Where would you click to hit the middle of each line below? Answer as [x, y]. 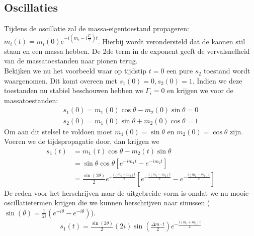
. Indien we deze [217, 80]
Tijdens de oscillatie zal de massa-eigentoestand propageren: [97, 28]
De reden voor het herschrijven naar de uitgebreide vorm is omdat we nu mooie [126, 192]
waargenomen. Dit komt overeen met [61, 80]
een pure [180, 71]
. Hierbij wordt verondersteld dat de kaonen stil [172, 41]
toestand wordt [227, 71]
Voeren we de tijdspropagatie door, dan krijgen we [82, 141]
